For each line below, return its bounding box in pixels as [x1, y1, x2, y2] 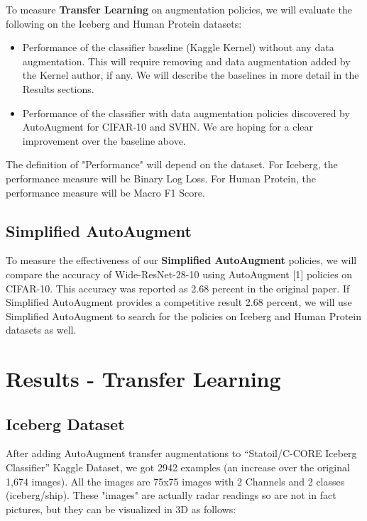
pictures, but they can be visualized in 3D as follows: [6, 501, 236, 516]
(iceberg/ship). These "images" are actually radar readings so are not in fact [6, 488, 336, 503]
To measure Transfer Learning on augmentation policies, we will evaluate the [6, 2, 353, 16]
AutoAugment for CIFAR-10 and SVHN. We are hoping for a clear [22, 119, 314, 134]
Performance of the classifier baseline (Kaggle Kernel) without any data [22, 40, 334, 55]
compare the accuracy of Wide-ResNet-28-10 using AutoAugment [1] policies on [6, 266, 353, 281]
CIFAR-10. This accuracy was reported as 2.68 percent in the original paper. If [6, 280, 350, 295]
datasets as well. [6, 322, 77, 337]
